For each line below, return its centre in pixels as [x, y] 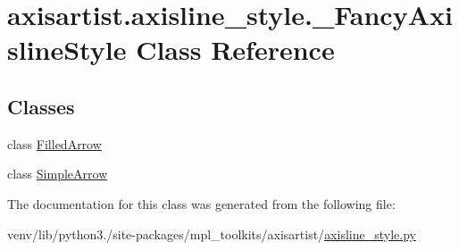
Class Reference [235, 50]
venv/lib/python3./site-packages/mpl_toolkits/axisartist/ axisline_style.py [212, 233]
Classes [41, 106]
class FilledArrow [54, 143]
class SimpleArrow [58, 174]
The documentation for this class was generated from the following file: [201, 203]
